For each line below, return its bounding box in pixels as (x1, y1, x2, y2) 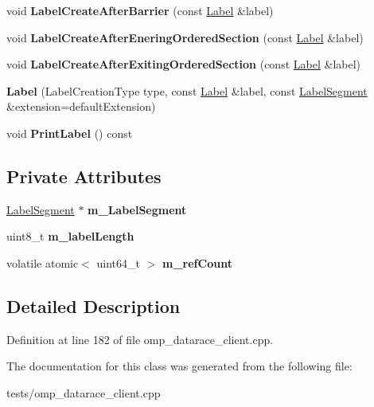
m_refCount (162, 254, 232, 271)
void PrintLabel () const (6, 124, 133, 141)
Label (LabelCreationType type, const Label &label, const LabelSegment (6, 82, 368, 99)
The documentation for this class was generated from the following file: (6, 358, 353, 374)
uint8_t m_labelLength (6, 228, 134, 245)
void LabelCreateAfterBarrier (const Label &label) (6, 2, 274, 18)
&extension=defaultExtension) (6, 98, 156, 115)
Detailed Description (6, 293, 181, 318)
